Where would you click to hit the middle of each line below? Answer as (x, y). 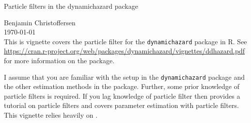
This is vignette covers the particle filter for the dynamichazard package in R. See (125, 41)
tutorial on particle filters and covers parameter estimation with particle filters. (121, 105)
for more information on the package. (59, 61)
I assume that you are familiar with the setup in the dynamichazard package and (125, 77)
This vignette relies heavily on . (51, 115)
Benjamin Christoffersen (40, 22)
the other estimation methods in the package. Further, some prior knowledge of (122, 86)
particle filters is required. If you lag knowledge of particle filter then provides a (122, 96)
